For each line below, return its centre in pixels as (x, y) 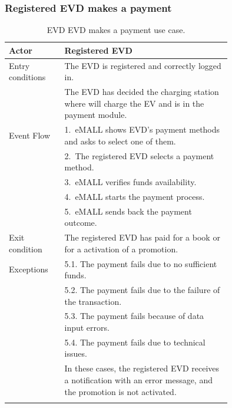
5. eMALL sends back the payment (128, 211)
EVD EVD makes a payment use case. (116, 30)
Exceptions (29, 269)
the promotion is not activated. (120, 391)
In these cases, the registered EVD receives (142, 368)
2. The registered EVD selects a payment (139, 155)
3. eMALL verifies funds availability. (130, 182)
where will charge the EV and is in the (134, 103)
